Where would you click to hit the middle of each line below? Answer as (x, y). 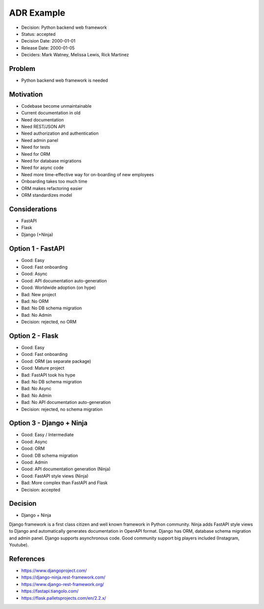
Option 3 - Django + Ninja (48, 423)
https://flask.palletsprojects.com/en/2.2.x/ (64, 598)
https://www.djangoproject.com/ (54, 570)
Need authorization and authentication (60, 133)
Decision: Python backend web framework (64, 27)
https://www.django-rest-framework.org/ (63, 584)
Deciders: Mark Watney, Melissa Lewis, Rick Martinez (75, 55)
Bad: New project (39, 294)
